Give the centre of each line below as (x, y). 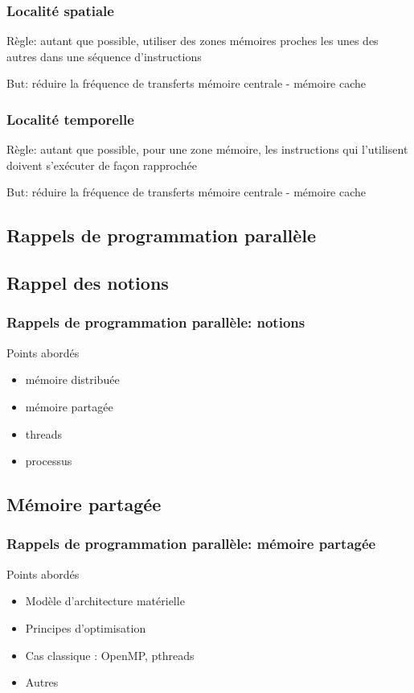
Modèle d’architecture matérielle (105, 601)
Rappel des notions (88, 283)
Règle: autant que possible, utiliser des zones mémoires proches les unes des (193, 41)
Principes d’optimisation (86, 627)
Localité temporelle (70, 119)
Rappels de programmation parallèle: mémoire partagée (191, 544)
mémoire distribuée (72, 379)
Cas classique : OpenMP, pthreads (110, 655)
